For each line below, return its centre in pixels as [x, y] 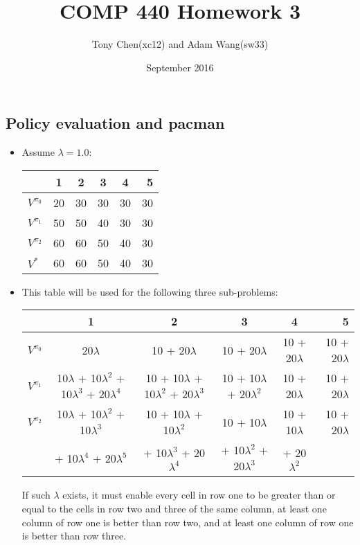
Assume [38, 152]
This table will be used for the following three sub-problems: [150, 291]
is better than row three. [74, 536]
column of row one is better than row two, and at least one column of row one [188, 522]
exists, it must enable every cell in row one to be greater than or [199, 495]
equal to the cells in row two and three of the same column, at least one [174, 508]
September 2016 [180, 67]
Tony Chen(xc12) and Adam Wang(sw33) [180, 44]
